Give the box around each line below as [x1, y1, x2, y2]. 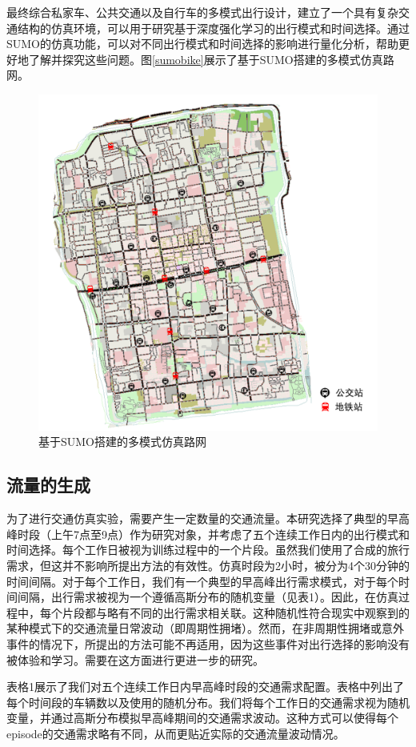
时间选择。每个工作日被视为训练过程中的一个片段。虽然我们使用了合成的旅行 [6, 541, 410, 558]
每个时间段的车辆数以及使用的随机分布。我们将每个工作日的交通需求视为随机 [6, 693, 410, 710]
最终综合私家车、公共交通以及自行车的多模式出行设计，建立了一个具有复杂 [6, 4, 398, 20]
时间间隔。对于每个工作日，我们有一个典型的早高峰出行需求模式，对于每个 [6, 572, 398, 589]
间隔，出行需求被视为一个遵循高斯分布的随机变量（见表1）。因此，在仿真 [17, 588, 398, 605]
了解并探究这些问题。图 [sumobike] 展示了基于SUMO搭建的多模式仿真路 [28, 50, 394, 67]
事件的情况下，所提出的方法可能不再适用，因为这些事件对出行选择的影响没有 [6, 635, 410, 652]
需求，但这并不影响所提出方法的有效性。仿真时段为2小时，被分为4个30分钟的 [6, 557, 410, 573]
